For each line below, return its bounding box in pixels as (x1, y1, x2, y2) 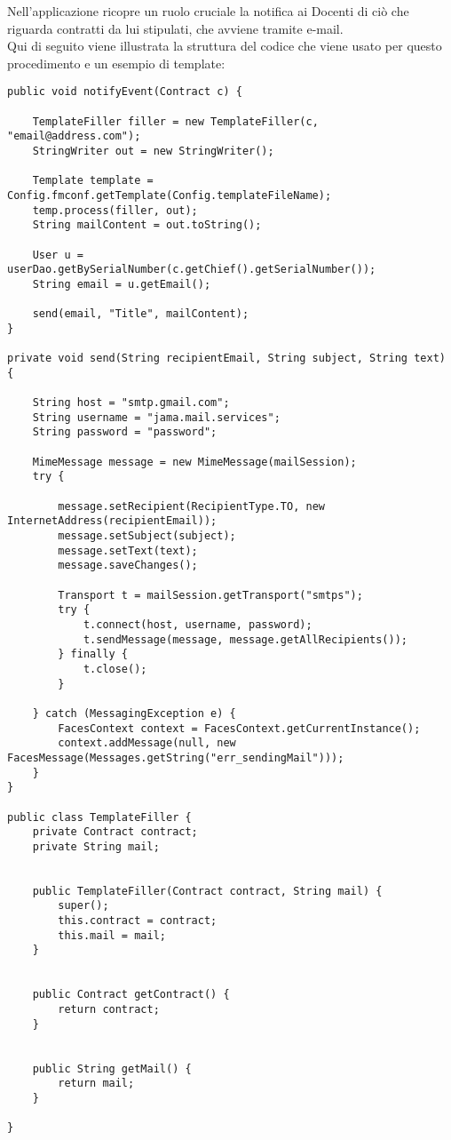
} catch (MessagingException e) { (32, 706, 236, 720)
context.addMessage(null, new (58, 737, 236, 750)
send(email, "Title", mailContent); (32, 307, 249, 321)
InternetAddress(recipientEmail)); (7, 514, 218, 528)
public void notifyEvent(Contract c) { (7, 85, 242, 99)
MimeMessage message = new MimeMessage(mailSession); (32, 455, 357, 468)
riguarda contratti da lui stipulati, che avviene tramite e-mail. (7, 19, 344, 37)
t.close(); (83, 662, 147, 675)
